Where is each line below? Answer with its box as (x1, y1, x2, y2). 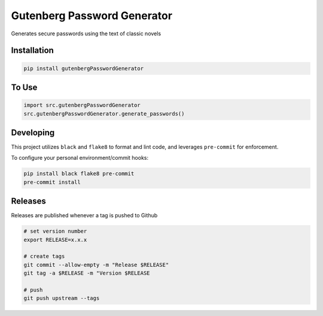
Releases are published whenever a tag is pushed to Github (11, 212, 158, 219)
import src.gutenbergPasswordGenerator (23, 102, 141, 109)
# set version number (23, 228, 87, 235)
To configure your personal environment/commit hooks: (11, 154, 149, 162)
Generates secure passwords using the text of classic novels (11, 30, 161, 37)
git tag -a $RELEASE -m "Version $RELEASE (23, 270, 150, 276)
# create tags (23, 253, 65, 260)
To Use (11, 82, 38, 92)
